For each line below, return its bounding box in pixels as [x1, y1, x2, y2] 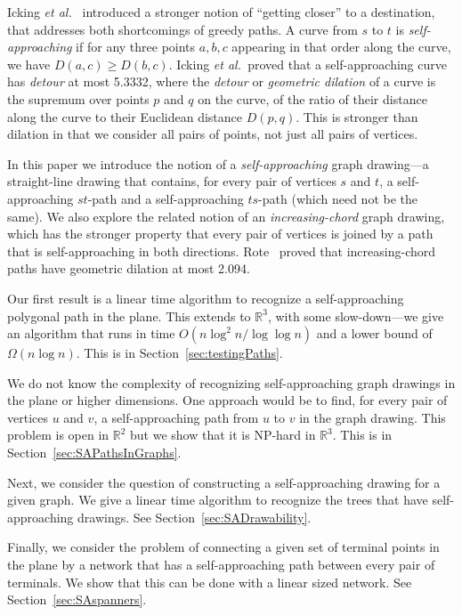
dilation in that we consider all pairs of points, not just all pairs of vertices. [7, 125, 418, 143]
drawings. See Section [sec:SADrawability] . [77, 507, 312, 526]
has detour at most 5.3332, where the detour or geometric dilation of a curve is [7, 72, 436, 91]
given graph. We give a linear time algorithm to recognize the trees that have [7, 490, 428, 509]
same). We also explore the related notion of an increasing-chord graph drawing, [7, 206, 445, 225]
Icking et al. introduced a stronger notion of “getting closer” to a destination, [7, 3, 435, 20]
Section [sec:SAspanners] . [7, 590, 147, 609]
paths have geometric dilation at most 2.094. [7, 259, 250, 278]
